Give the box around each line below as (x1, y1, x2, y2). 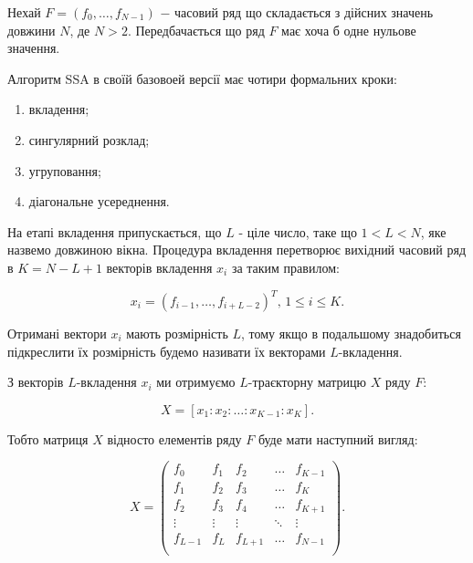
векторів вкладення (106, 257, 213, 276)
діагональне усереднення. (28, 192, 170, 211)
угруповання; (28, 161, 101, 180)
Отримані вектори (7, 324, 107, 343)
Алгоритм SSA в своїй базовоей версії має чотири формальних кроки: (7, 68, 397, 88)
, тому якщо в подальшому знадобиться (241, 324, 461, 343)
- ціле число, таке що (238, 222, 357, 241)
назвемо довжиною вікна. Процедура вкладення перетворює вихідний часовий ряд (7, 240, 467, 259)
